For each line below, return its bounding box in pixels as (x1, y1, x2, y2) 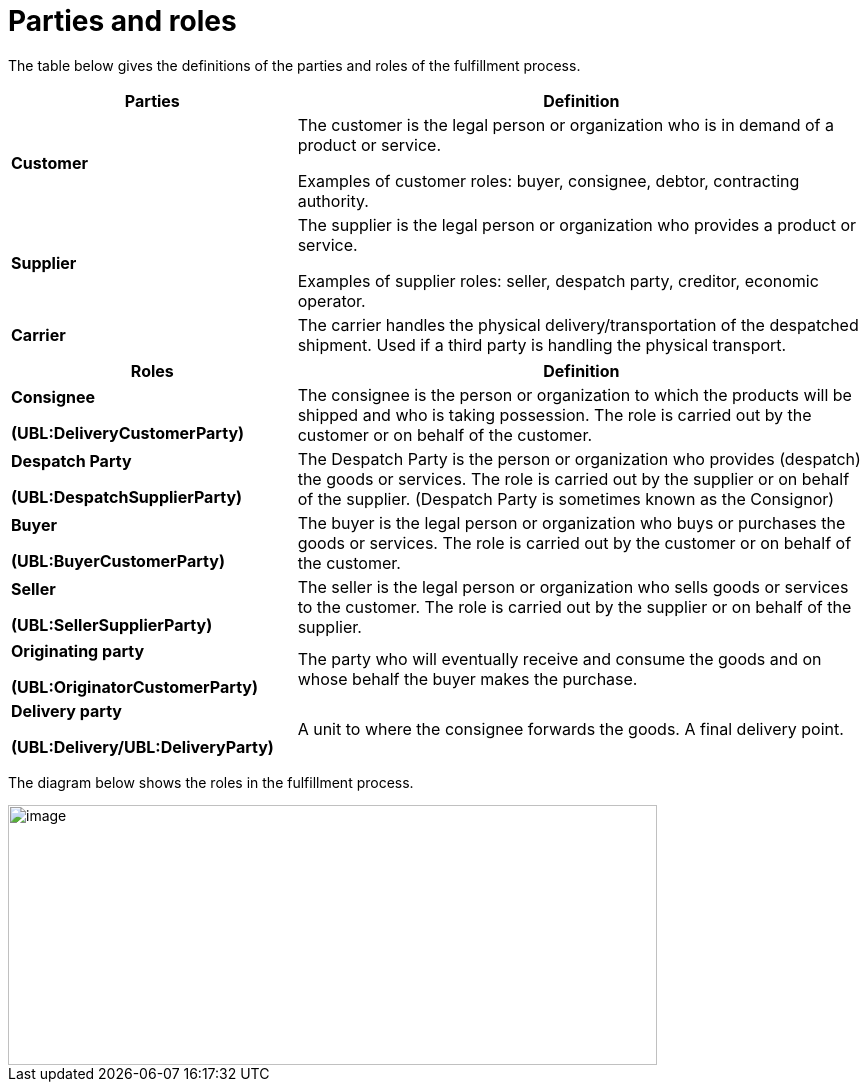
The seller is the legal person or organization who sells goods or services (297, 576, 849, 597)
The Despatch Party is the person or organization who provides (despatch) (297, 448, 861, 469)
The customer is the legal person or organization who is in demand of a (297, 114, 834, 135)
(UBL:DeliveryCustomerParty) (11, 422, 245, 443)
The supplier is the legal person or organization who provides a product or (297, 214, 857, 235)
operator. (297, 290, 366, 311)
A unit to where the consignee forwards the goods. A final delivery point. (297, 718, 844, 739)
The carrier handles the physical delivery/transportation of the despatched (297, 314, 859, 335)
